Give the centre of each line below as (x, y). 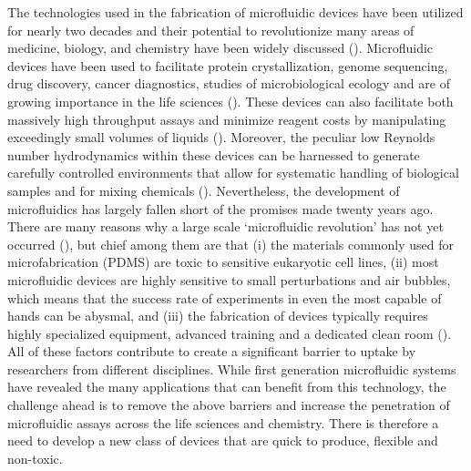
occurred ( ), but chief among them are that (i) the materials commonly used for (230, 244)
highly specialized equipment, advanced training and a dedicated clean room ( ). (230, 333)
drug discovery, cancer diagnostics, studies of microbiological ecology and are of (229, 83)
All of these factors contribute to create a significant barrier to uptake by (212, 351)
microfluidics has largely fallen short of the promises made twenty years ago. (220, 208)
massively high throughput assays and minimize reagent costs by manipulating (227, 119)
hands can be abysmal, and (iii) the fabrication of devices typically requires (218, 316)
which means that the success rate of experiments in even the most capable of (225, 297)
